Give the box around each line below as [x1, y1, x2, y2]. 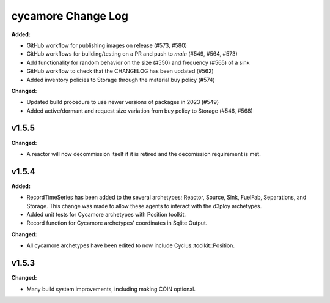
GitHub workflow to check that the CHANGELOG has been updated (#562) [26, 67, 214, 75]
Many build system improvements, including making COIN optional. [26, 285, 196, 293]
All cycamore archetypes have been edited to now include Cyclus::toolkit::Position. [26, 242, 235, 249]
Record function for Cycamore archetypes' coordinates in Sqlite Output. [26, 219, 208, 226]
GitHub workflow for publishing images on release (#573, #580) [26, 42, 188, 49]
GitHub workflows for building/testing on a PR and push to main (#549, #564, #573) [26, 50, 238, 58]
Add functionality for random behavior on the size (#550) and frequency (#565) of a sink [26, 59, 250, 66]
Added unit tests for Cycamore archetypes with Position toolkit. [26, 211, 186, 219]
